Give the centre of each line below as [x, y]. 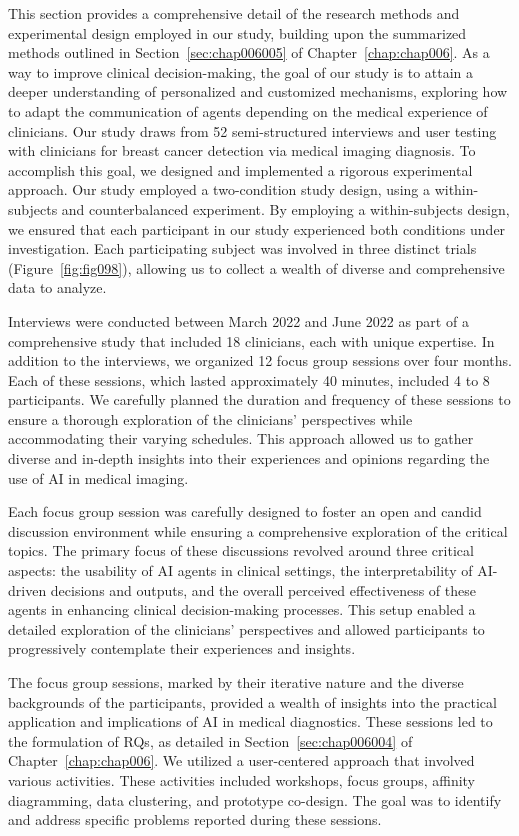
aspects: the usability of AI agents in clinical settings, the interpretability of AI [250, 570]
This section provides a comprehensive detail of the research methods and [234, 13]
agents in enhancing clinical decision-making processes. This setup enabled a [242, 609]
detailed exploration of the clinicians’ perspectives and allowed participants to [246, 628]
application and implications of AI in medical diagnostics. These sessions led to [250, 721]
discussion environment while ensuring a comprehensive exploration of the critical [258, 530]
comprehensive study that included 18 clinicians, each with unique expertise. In [251, 340]
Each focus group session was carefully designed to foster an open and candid [245, 511]
